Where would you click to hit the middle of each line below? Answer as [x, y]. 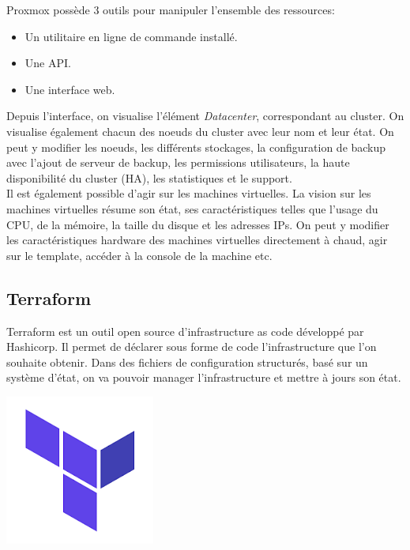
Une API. [48, 63]
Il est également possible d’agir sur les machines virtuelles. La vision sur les [189, 193]
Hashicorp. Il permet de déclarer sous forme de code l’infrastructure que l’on [192, 347]
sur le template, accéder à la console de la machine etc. [139, 255]
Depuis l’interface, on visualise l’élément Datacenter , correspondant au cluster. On [205, 116]
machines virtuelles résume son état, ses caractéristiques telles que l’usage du [192, 208]
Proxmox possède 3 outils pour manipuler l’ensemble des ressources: [171, 9]
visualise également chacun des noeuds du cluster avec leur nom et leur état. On [200, 131]
